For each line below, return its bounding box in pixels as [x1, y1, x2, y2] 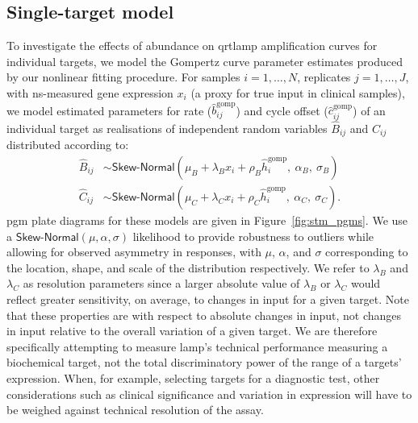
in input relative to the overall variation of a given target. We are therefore [6, 322, 378, 339]
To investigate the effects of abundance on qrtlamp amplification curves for [6, 37, 378, 54]
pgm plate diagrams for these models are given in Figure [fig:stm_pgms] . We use [6, 212, 408, 229]
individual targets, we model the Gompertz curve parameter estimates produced [6, 52, 403, 69]
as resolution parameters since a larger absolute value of [23, 275, 300, 292]
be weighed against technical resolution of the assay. [6, 401, 264, 418]
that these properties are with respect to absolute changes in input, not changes [6, 306, 402, 323]
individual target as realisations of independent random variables [6, 119, 328, 136]
